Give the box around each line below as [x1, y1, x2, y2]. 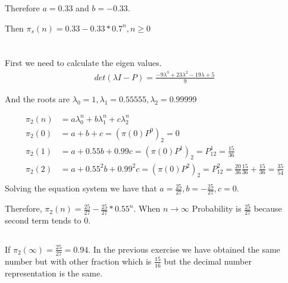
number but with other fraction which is [5, 254, 152, 267]
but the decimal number [164, 254, 252, 267]
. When [133, 202, 161, 215]
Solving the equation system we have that [5, 182, 157, 194]
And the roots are [5, 92, 70, 105]
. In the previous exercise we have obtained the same [88, 243, 280, 255]
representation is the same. [5, 266, 103, 279]
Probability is [192, 202, 242, 215]
